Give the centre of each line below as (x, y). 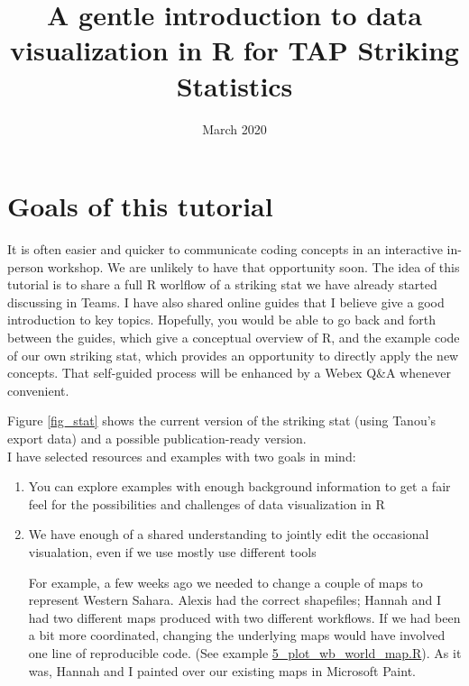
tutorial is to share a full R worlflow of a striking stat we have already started (222, 284)
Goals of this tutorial (140, 206)
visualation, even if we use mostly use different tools (172, 551)
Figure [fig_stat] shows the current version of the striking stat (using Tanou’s (222, 421)
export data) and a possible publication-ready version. (157, 438)
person (26, 266)
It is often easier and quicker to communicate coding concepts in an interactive (225, 249)
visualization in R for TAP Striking (234, 50)
